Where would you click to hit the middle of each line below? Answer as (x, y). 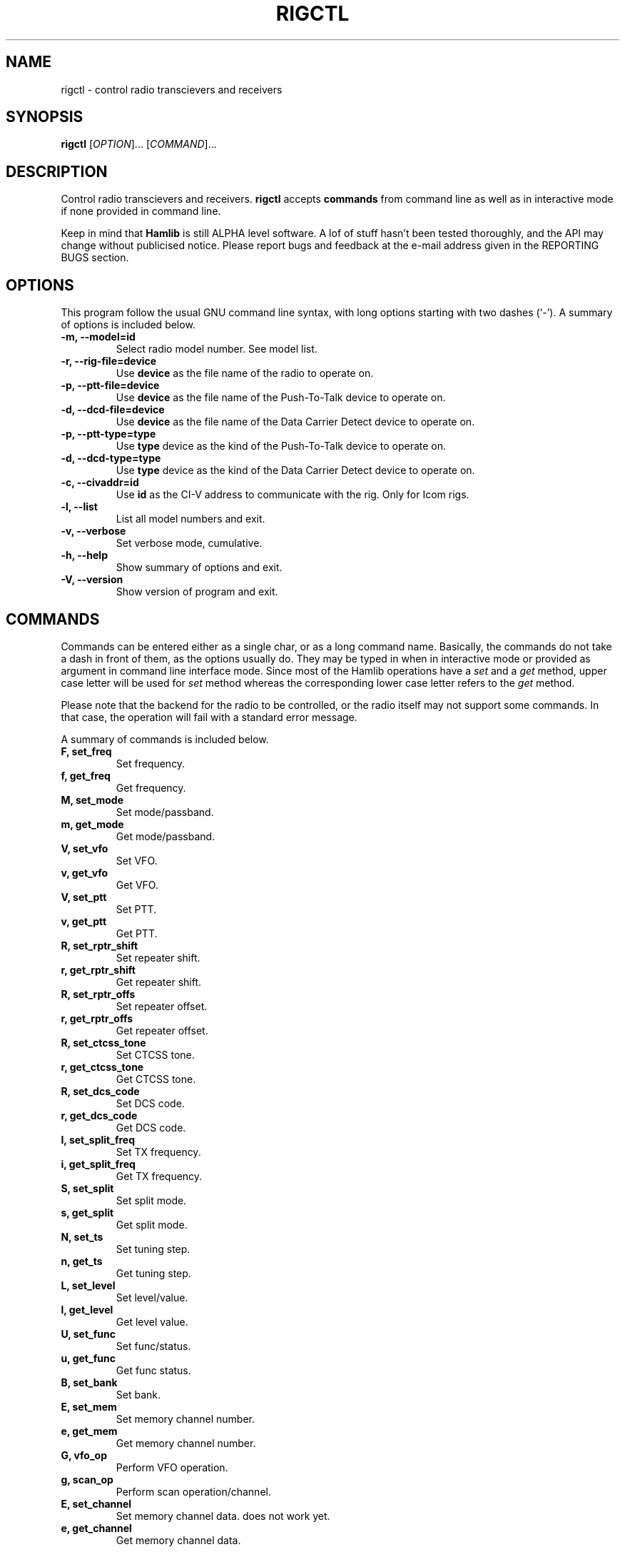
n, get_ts (82, 1261)
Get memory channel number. (186, 1443)
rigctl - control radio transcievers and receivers (172, 89)
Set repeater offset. (162, 1006)
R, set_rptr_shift (100, 945)
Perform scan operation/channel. (193, 1491)
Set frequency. (151, 763)
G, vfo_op (84, 1455)
